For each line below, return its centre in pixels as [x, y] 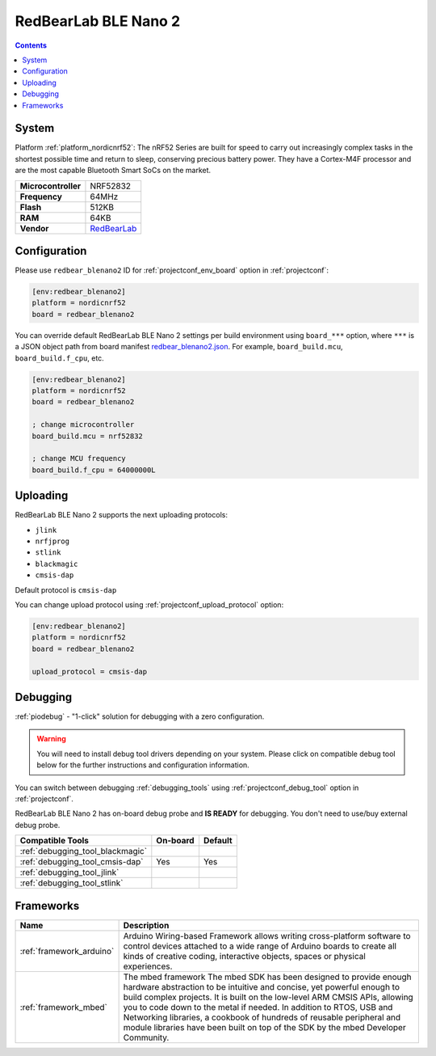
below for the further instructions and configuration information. [143, 765]
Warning [51, 739]
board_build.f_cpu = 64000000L [94, 470]
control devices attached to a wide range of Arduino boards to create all [260, 946]
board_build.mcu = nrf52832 [87, 436]
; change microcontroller [83, 425]
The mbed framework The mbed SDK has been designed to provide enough [267, 977]
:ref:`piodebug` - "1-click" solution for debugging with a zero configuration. [140, 716]
